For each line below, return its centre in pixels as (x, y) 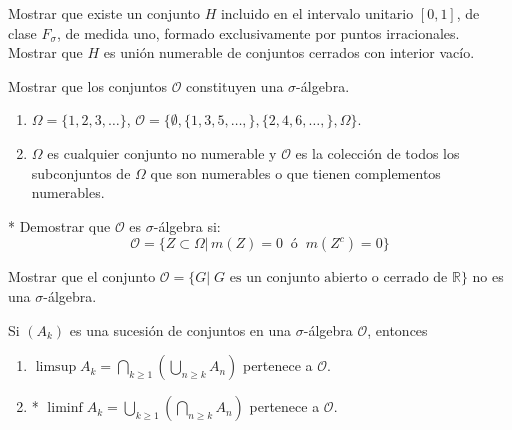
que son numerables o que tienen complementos (295, 172)
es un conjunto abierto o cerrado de (338, 278)
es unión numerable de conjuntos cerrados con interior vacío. (289, 52)
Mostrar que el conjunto (82, 276)
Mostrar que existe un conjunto (104, 13)
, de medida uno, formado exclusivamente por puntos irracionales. (258, 32)
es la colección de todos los (377, 152)
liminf (65, 408)
